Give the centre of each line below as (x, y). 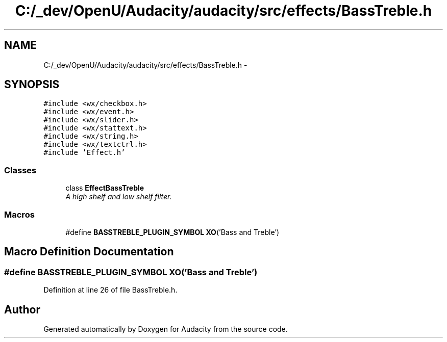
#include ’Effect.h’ (84, 153)
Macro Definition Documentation (89, 252)
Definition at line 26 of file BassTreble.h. (110, 290)
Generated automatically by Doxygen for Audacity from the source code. (166, 329)
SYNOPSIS (32, 85)
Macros (19, 214)
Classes (20, 170)
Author (22, 309)
